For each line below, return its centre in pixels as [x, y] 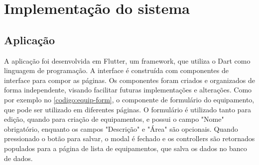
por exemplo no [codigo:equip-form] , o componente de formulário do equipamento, [129, 99]
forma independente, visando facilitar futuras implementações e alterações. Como [128, 90]
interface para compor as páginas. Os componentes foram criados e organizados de [129, 80]
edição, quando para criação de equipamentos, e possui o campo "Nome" [114, 119]
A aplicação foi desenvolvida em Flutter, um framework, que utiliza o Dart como [127, 60]
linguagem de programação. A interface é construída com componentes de [116, 70]
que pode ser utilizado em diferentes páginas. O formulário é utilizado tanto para [128, 109]
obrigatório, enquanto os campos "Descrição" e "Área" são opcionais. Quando [121, 128]
